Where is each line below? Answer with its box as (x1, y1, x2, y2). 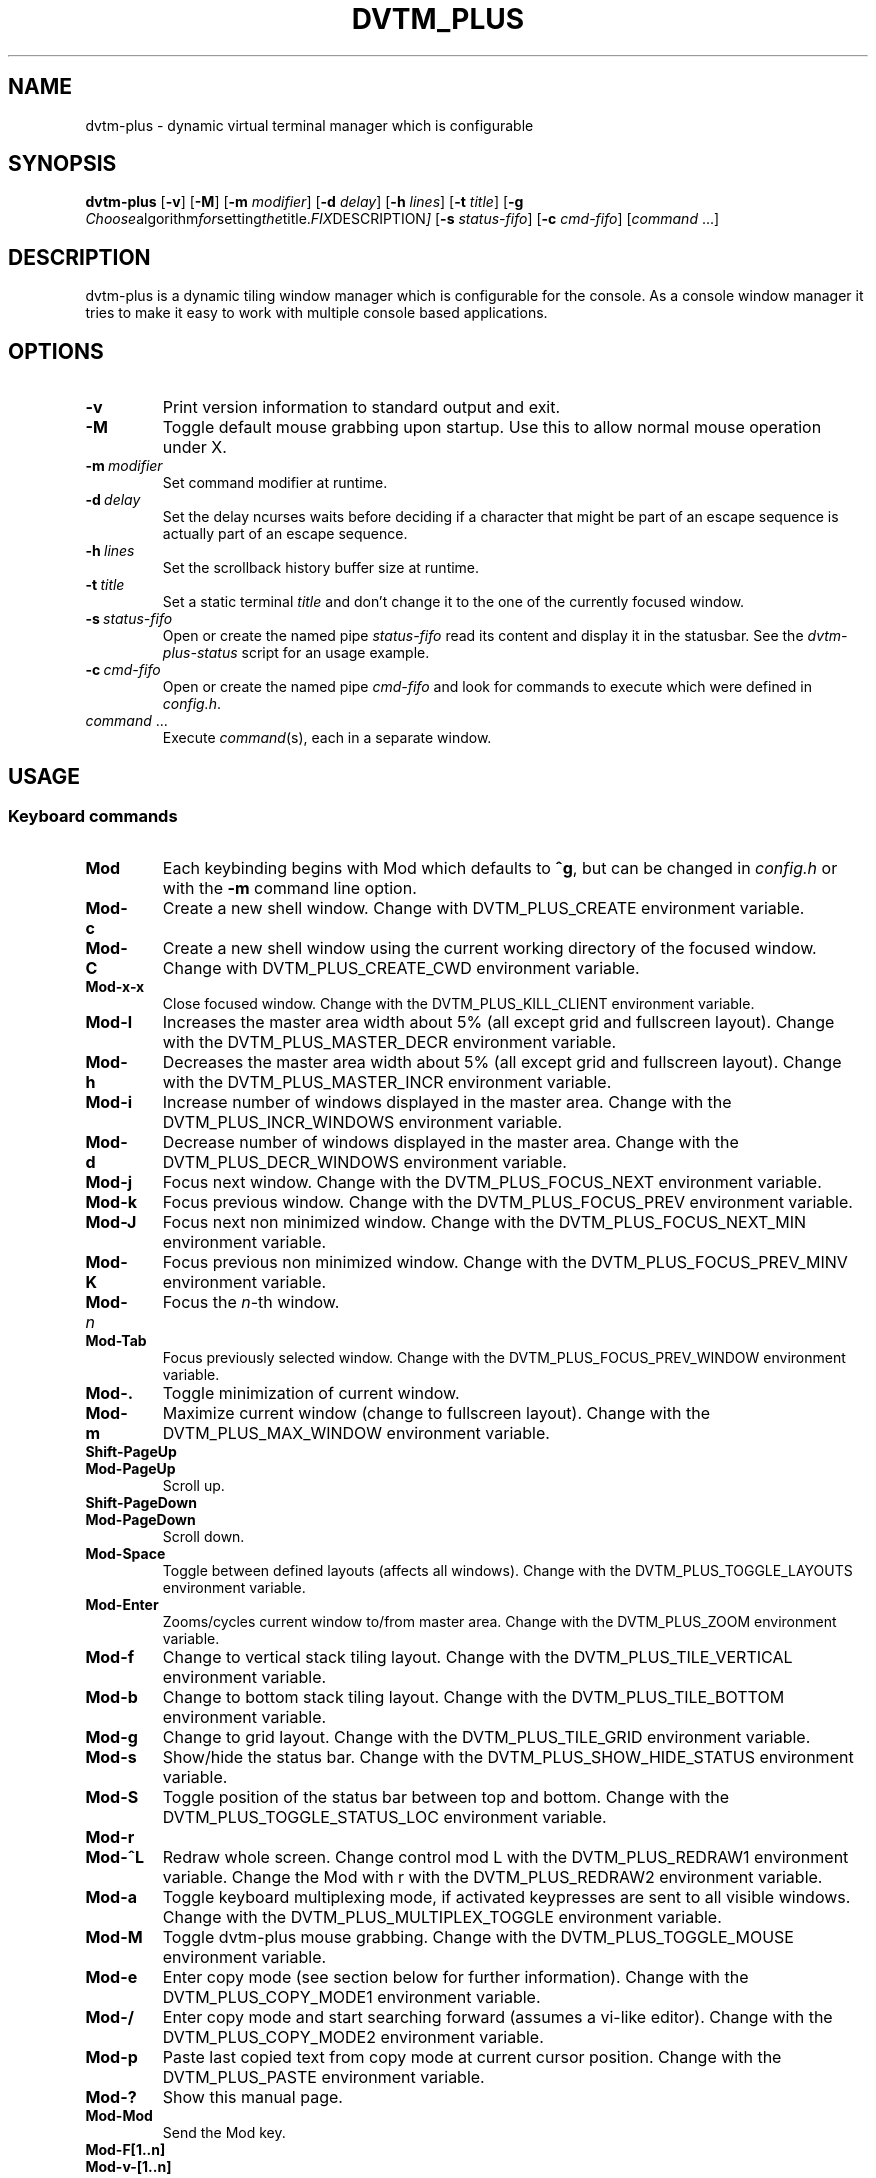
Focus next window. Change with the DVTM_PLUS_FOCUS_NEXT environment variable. (162, 1172, 822, 1193)
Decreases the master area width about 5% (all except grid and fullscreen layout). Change (162, 1052, 842, 1073)
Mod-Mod (85, 2107, 153, 2125)
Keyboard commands (8, 805, 178, 826)
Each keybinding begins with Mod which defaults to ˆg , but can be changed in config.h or (162, 858, 838, 879)
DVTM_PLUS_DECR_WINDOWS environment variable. (162, 1152, 567, 1173)
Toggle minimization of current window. (162, 1383, 460, 1404)
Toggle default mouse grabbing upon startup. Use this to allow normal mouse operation (162, 417, 822, 438)
